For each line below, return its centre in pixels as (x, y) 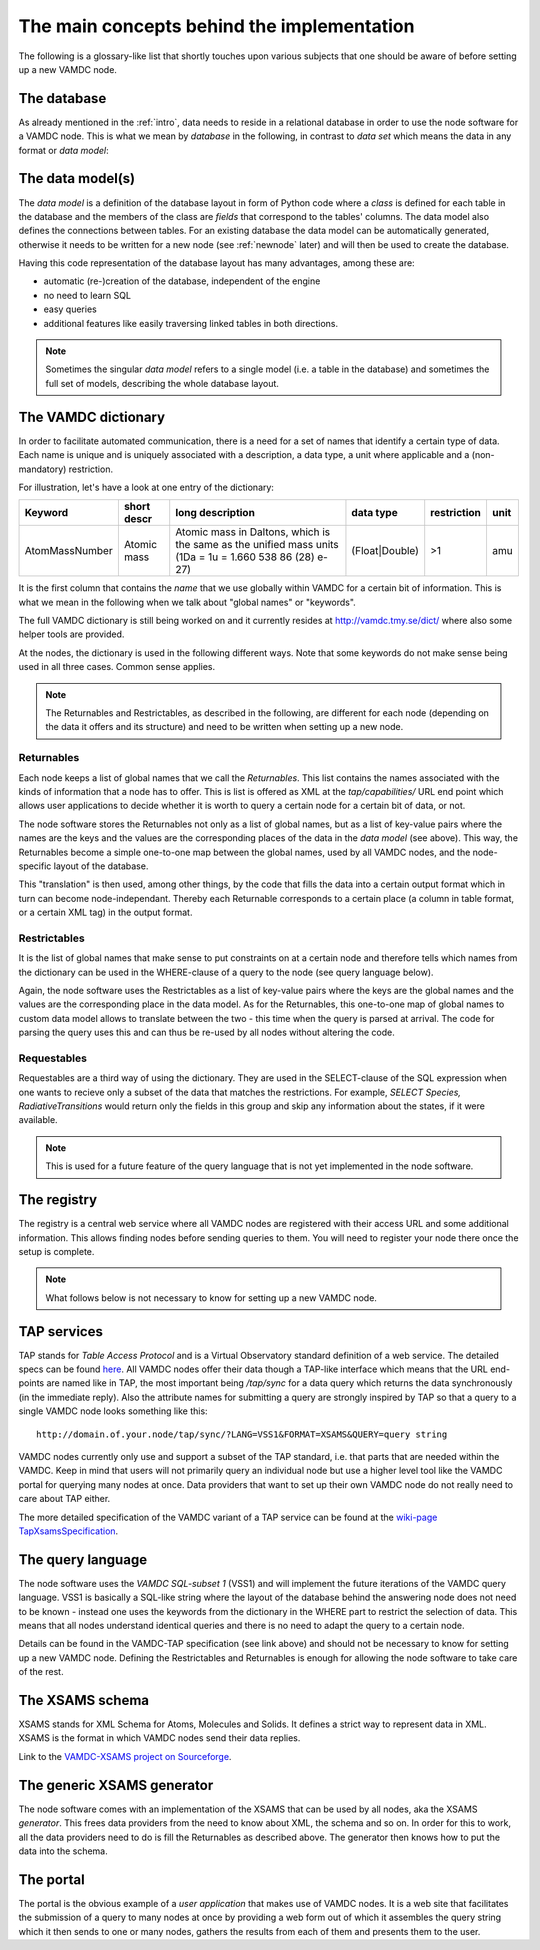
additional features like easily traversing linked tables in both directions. (191, 323)
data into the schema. (63, 1851)
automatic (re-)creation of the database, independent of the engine (182, 281)
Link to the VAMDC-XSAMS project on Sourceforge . (125, 1756)
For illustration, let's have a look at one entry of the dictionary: (146, 487)
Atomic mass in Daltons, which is (252, 532)
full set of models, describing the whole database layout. (162, 383)
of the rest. (41, 1672)
